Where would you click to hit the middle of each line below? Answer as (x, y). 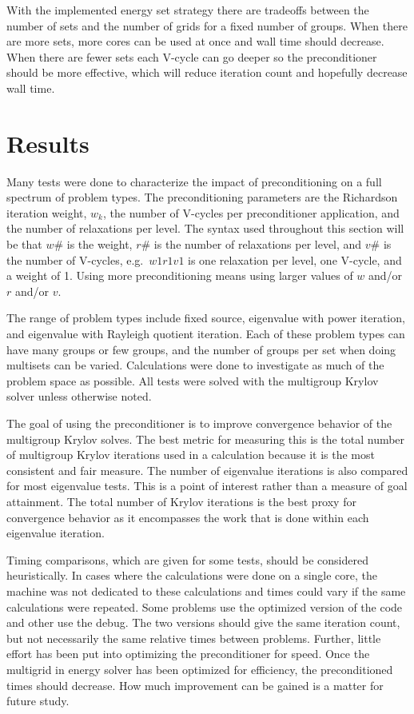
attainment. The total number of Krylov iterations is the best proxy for (181, 501)
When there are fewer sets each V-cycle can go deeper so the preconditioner (192, 56)
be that (24, 244)
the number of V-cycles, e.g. (75, 259)
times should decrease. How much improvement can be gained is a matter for (195, 685)
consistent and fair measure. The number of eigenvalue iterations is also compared (207, 470)
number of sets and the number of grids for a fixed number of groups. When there (207, 25)
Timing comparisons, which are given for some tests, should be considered (187, 559)
